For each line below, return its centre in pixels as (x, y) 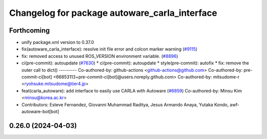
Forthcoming (29, 30)
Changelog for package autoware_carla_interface (113, 13)
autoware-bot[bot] (40, 111)
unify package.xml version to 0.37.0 (58, 43)
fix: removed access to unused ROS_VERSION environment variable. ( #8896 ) (100, 56)
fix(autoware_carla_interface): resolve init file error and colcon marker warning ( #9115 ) (110, 49)
